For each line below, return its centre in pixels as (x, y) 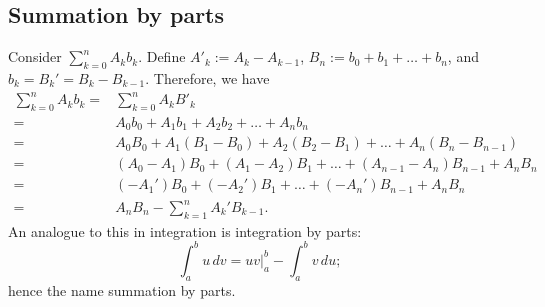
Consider (35, 56)
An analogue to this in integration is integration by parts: (185, 230)
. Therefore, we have (207, 78)
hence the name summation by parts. (122, 289)
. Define (162, 56)
